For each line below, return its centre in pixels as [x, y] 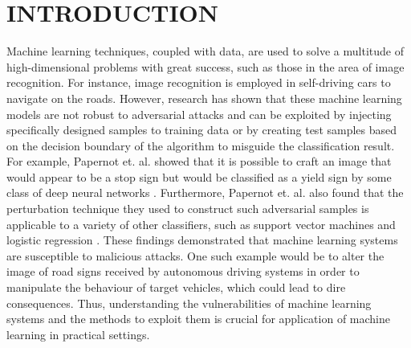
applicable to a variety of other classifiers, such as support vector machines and [201, 224]
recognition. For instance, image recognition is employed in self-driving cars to [199, 82]
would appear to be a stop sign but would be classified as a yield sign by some [199, 176]
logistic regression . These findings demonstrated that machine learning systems [202, 240]
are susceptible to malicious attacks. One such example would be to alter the [195, 255]
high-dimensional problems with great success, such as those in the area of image [205, 66]
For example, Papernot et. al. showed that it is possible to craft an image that [199, 161]
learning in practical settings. [78, 334]
